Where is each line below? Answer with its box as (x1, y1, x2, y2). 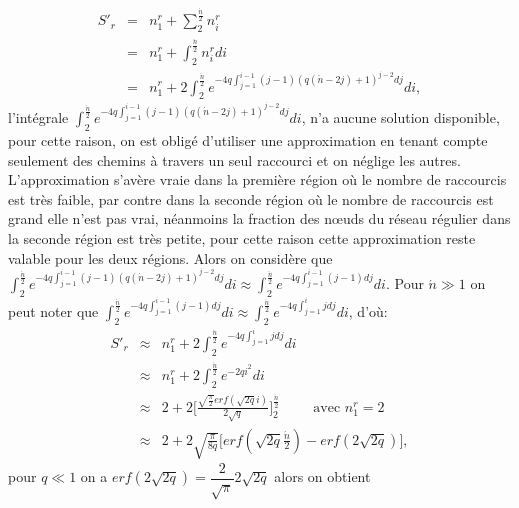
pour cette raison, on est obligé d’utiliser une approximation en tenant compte (8, 130, 488, 151)
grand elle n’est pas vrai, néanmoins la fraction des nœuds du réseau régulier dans (8, 208, 511, 229)
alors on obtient (274, 466, 371, 487)
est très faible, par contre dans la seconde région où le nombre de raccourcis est (8, 188, 494, 209)
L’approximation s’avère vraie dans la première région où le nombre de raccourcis (8, 169, 507, 190)
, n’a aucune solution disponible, (301, 107, 500, 128)
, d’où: (348, 301, 388, 322)
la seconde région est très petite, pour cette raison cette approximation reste (8, 228, 476, 249)
